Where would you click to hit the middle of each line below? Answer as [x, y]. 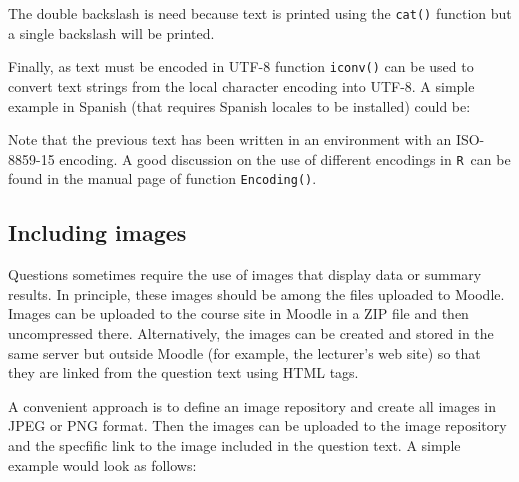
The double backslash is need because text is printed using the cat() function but [260, 13]
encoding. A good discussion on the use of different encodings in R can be [285, 158]
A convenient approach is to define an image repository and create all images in [252, 405]
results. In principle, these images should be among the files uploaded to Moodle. [256, 293]
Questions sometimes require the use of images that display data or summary [245, 274]
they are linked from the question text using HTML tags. [183, 372]
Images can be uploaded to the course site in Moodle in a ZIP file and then [238, 313]
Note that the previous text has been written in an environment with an [230, 139]
